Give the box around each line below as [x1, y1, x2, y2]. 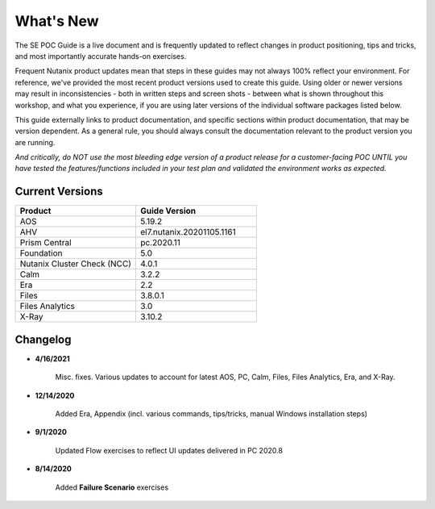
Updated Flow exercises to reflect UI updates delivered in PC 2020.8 [55, 445, 284, 455]
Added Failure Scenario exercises [55, 482, 169, 492]
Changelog [14, 332, 72, 346]
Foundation [19, 248, 63, 259]
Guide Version [139, 206, 197, 217]
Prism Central [19, 237, 72, 248]
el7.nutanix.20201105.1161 [139, 227, 237, 238]
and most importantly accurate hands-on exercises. [14, 51, 187, 60]
